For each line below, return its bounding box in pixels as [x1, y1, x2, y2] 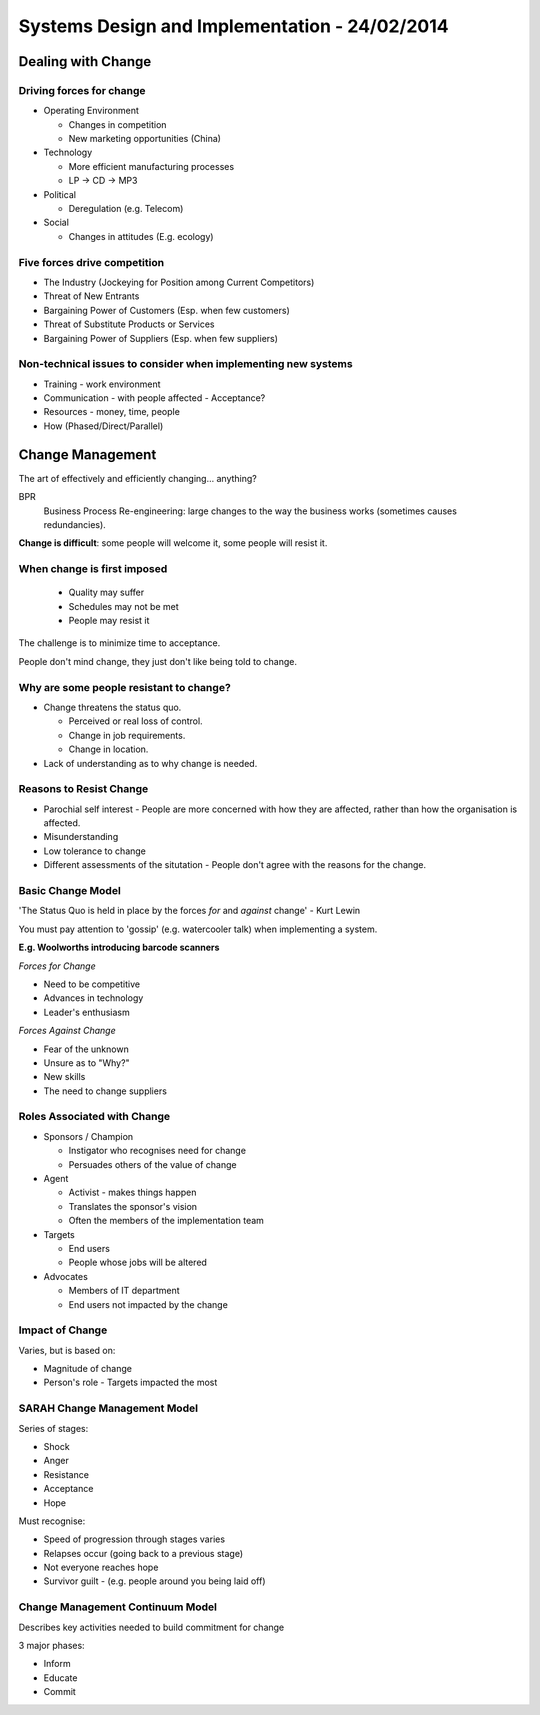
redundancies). [43, 518, 107, 530]
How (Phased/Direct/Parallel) [43, 420, 164, 432]
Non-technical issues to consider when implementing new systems [18, 357, 354, 371]
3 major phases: [18, 1640, 85, 1651]
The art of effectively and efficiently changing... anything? [18, 472, 257, 484]
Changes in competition [68, 118, 167, 130]
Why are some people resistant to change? [18, 680, 232, 694]
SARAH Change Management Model [18, 1401, 199, 1415]
